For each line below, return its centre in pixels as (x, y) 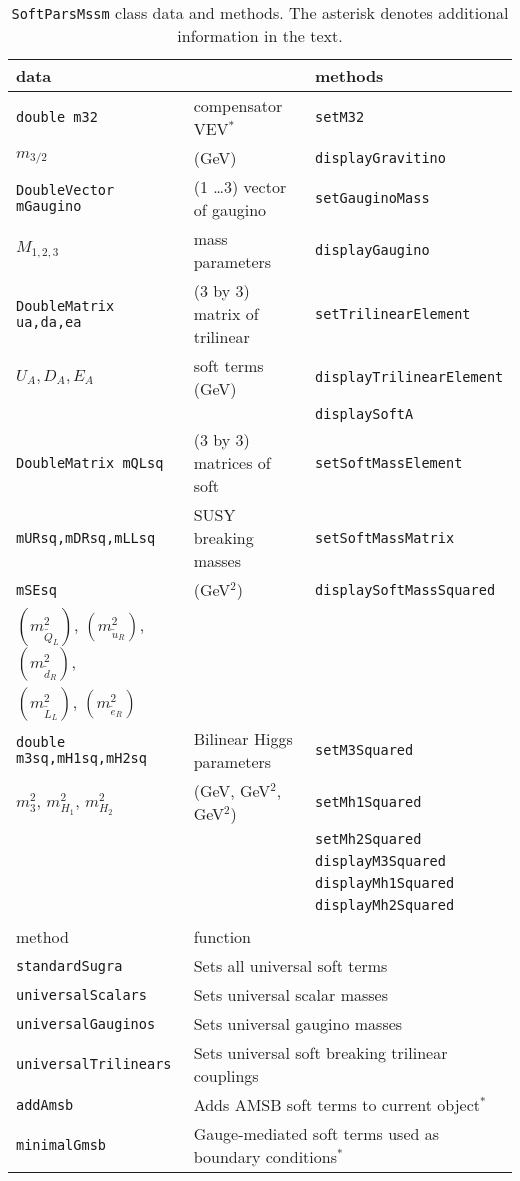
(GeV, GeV (232, 790)
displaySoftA (364, 414)
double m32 (57, 117)
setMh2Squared (368, 839)
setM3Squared (364, 750)
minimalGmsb (61, 1145)
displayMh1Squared (385, 883)
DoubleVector (65, 190)
